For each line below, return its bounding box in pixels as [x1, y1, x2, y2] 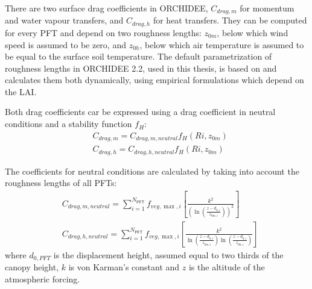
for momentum [240, 2, 294, 14]
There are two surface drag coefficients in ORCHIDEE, [5, 2, 208, 14]
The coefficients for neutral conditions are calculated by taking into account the [5, 164, 299, 177]
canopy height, [5, 261, 59, 273]
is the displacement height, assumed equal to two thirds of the [53, 248, 284, 261]
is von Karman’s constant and [68, 261, 180, 273]
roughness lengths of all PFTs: [5, 176, 117, 189]
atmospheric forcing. [5, 272, 80, 285]
